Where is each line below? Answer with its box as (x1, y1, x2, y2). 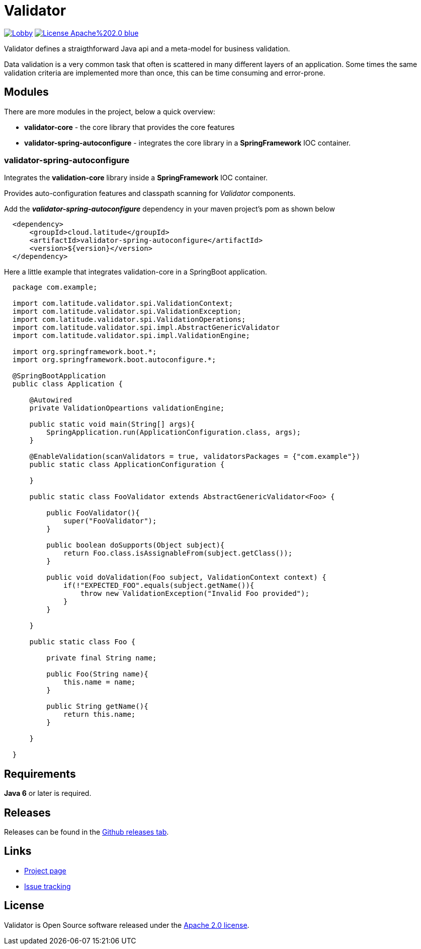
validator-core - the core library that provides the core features (24, 122, 235, 131)
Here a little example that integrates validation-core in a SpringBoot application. (4, 267, 267, 277)
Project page (24, 866, 66, 875)
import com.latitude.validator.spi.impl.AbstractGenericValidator (12, 323, 280, 332)
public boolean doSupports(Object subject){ (46, 541, 225, 550)
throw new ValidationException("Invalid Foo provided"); (80, 589, 309, 598)
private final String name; (46, 654, 157, 662)
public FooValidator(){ (46, 509, 140, 517)
